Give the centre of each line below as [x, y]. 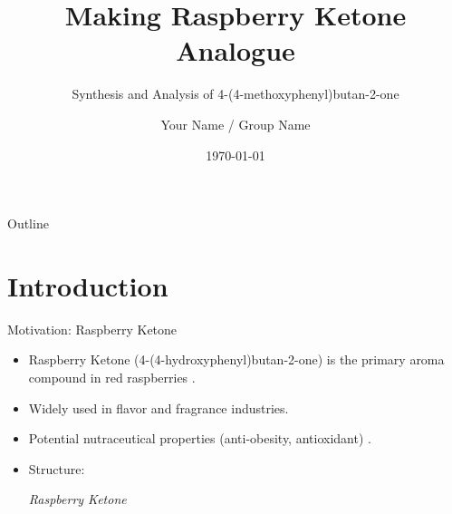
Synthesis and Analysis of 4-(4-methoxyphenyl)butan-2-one [236, 94]
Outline [28, 223]
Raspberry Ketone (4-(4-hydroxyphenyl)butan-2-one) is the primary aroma [236, 359]
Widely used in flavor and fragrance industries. [159, 407]
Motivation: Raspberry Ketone [92, 329]
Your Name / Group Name [236, 124]
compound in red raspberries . [112, 377]
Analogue [236, 50]
